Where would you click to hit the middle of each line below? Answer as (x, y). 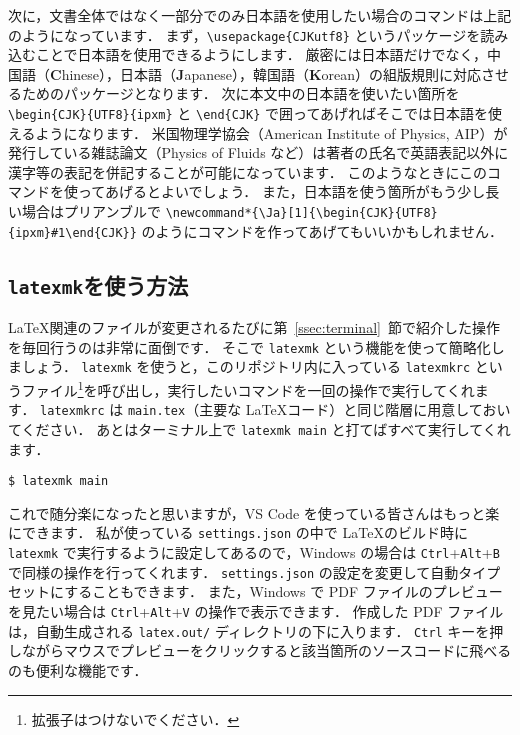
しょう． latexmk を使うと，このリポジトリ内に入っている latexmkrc (246, 366)
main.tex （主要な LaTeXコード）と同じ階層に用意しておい (319, 409)
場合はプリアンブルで (91, 211)
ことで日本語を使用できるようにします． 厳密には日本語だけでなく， (261, 54)
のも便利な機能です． (78, 669)
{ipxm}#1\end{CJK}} (72, 232)
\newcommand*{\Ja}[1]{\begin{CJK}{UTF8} (301, 213)
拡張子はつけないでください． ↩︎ (135, 718)
